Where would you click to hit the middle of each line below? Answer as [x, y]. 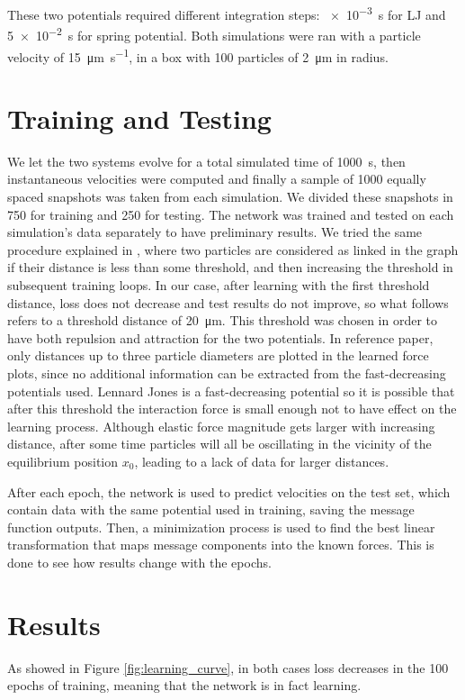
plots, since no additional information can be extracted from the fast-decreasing [227, 373]
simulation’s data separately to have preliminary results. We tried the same [215, 232]
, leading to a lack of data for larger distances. [262, 461]
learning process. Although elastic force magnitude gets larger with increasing [221, 426]
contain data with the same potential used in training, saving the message [211, 509]
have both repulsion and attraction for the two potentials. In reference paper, [220, 337]
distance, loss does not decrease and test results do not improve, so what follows [228, 302]
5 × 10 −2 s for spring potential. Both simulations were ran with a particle [214, 34]
